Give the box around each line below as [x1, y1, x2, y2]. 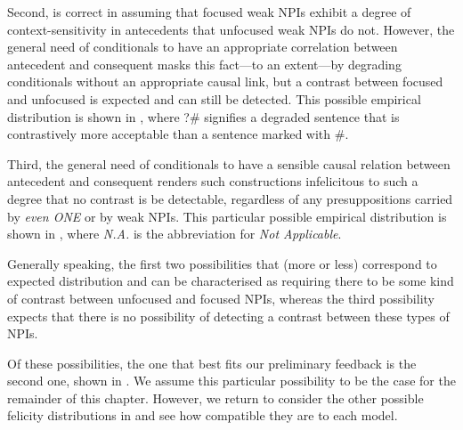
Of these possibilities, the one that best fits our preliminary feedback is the [7, 353, 417, 372]
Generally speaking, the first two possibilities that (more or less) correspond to [7, 254, 437, 272]
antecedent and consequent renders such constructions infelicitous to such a [7, 172, 418, 191]
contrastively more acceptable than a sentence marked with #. [7, 125, 349, 143]
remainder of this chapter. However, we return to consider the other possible [7, 388, 424, 407]
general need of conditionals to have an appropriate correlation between [7, 37, 398, 56]
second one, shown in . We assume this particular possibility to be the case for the [7, 371, 456, 390]
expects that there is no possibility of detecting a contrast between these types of [7, 306, 450, 325]
